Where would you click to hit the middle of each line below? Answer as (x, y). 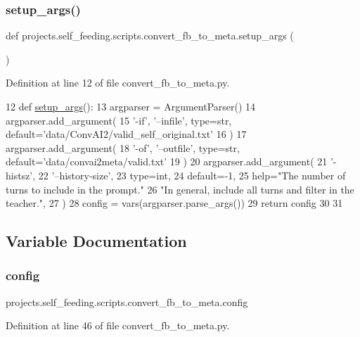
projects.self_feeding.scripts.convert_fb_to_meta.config (127, 301)
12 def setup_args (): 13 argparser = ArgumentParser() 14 (131, 106)
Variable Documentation (96, 241)
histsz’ (19, 175)
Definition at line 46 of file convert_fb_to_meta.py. (118, 325)
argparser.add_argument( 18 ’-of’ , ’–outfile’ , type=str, (123, 147)
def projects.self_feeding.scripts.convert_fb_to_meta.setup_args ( (150, 36)
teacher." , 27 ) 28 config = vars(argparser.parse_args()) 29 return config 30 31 (174, 203)
